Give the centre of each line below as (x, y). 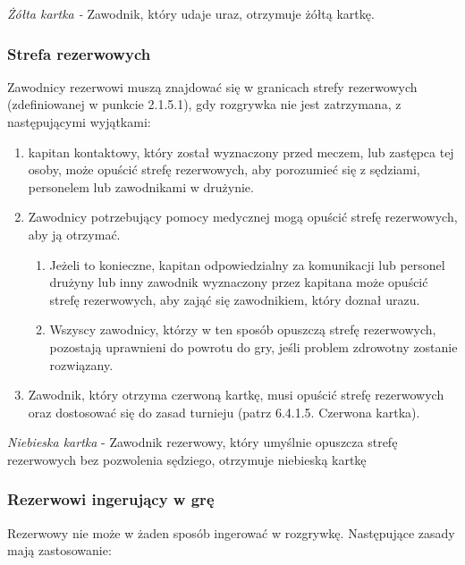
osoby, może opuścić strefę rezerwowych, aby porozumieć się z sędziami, (224, 169)
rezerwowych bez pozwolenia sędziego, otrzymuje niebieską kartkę (187, 459)
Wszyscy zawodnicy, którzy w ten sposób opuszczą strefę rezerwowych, (243, 329)
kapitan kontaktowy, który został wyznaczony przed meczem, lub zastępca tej (241, 152)
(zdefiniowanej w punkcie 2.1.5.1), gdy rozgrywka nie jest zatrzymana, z (204, 104)
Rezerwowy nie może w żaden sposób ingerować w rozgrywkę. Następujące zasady (231, 532)
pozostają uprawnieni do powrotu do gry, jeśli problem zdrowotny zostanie (254, 346)
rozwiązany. (81, 364)
